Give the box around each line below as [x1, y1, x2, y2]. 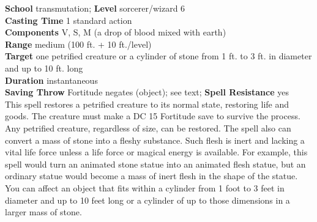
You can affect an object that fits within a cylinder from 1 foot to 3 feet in [5, 181, 285, 194]
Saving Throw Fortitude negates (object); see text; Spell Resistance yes [5, 86, 289, 98]
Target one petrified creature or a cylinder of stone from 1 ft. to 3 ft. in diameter [5, 50, 312, 62]
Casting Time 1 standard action [5, 13, 132, 26]
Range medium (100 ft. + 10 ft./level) [5, 37, 152, 50]
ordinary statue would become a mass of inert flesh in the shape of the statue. [5, 169, 298, 182]
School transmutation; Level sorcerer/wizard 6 [5, 2, 185, 14]
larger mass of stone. [5, 205, 82, 218]
